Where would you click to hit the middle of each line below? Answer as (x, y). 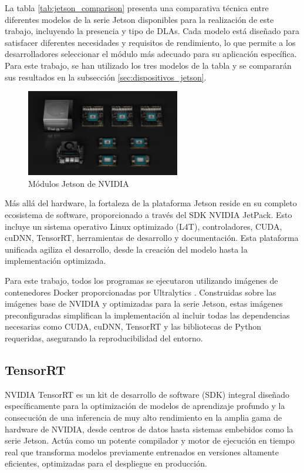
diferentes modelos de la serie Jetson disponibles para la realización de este (139, 19)
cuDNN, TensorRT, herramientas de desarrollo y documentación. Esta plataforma (152, 238)
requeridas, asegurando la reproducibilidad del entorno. (104, 338)
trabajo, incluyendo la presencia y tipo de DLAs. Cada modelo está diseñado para (152, 31)
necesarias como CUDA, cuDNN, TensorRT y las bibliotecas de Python (133, 326)
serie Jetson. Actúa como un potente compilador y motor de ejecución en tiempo (150, 440)
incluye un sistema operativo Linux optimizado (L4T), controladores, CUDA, (143, 226)
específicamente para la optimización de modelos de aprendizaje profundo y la (145, 406)
